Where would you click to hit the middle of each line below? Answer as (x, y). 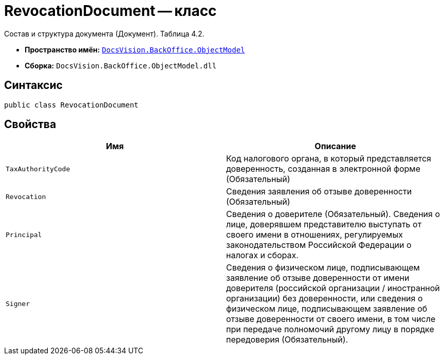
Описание (335, 146)
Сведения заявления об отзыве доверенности (319, 192)
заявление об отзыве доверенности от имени (318, 278)
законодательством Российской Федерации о (319, 245)
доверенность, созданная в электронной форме (323, 169)
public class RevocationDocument (71, 105)
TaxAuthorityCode (38, 169)
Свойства (30, 124)
